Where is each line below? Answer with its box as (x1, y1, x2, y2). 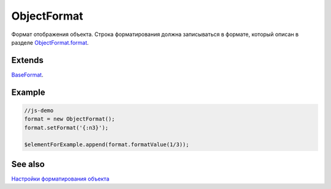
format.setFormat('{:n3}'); (24, 124, 108, 131)
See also (11, 159, 45, 169)
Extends (11, 55, 44, 65)
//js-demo (24, 107, 54, 114)
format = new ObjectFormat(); (24, 116, 115, 122)
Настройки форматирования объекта (11, 175, 110, 182)
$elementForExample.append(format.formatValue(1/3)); (24, 141, 189, 148)
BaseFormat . (11, 71, 44, 78)
